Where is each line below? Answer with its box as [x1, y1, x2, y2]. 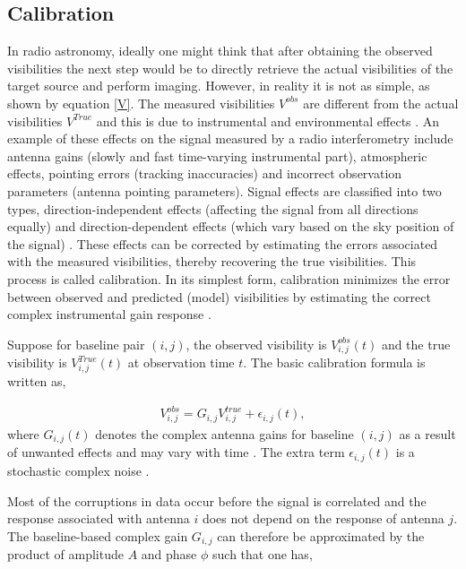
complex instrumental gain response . [7, 305, 211, 323]
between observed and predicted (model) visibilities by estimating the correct [7, 287, 431, 306]
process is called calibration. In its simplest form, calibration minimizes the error [7, 269, 451, 288]
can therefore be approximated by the [217, 526, 425, 545]
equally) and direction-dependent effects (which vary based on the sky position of [7, 217, 454, 236]
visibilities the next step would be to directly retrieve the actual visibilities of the [7, 58, 453, 77]
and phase [141, 545, 197, 564]
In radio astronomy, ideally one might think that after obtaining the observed [7, 41, 433, 60]
